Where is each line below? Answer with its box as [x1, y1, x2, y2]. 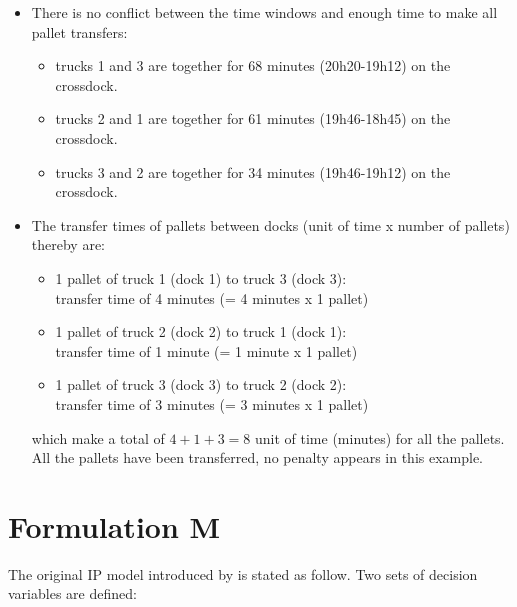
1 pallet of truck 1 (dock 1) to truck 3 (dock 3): [55, 267, 347, 288]
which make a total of [31, 427, 165, 448]
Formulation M [8, 505, 221, 546]
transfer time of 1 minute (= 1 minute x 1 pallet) [55, 340, 358, 361]
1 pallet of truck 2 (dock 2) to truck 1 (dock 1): [55, 321, 347, 342]
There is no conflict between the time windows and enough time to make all [31, 2, 498, 22]
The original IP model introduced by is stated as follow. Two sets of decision [8, 563, 478, 584]
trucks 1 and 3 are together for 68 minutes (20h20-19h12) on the [55, 55, 451, 76]
